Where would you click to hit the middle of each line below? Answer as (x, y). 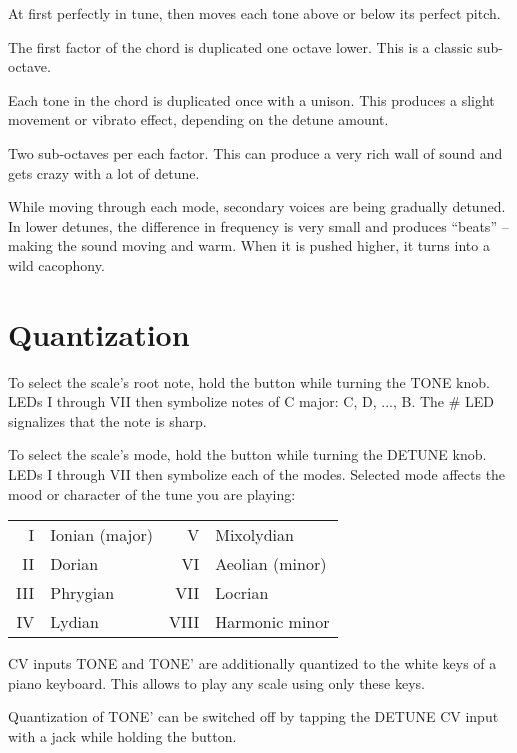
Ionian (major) (101, 535)
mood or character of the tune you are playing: (152, 493)
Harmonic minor (272, 622)
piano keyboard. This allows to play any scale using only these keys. (216, 682)
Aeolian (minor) (271, 564)
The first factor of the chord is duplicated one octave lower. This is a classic (240, 46)
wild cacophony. (56, 264)
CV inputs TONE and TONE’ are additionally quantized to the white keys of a (252, 663)
